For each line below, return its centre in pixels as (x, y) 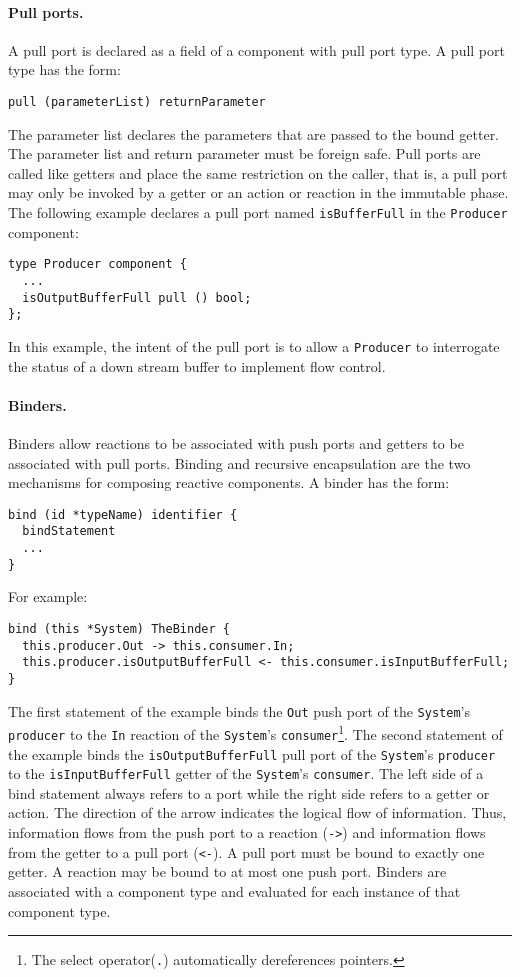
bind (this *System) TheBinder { (119, 628)
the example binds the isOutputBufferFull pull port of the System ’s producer (252, 753)
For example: (48, 596)
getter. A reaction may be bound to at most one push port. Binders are (227, 871)
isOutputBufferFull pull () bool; (137, 297)
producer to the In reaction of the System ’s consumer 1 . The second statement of (255, 732)
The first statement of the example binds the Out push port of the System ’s (239, 710)
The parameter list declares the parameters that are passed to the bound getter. (254, 133)
